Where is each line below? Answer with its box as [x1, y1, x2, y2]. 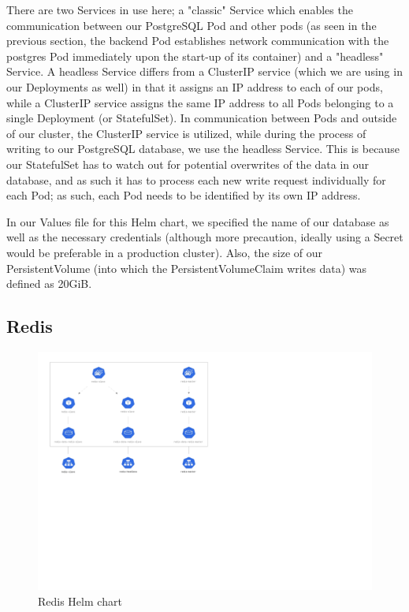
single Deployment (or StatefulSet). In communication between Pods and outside [6, 110, 397, 126]
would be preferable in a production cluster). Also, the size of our [6, 244, 323, 260]
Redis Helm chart [38, 592, 122, 609]
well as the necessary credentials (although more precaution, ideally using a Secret [6, 229, 403, 245]
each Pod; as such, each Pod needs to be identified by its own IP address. [6, 187, 361, 203]
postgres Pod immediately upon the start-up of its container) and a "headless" [6, 47, 384, 64]
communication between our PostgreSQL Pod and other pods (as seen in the [6, 17, 377, 33]
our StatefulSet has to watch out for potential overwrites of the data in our [6, 155, 370, 172]
